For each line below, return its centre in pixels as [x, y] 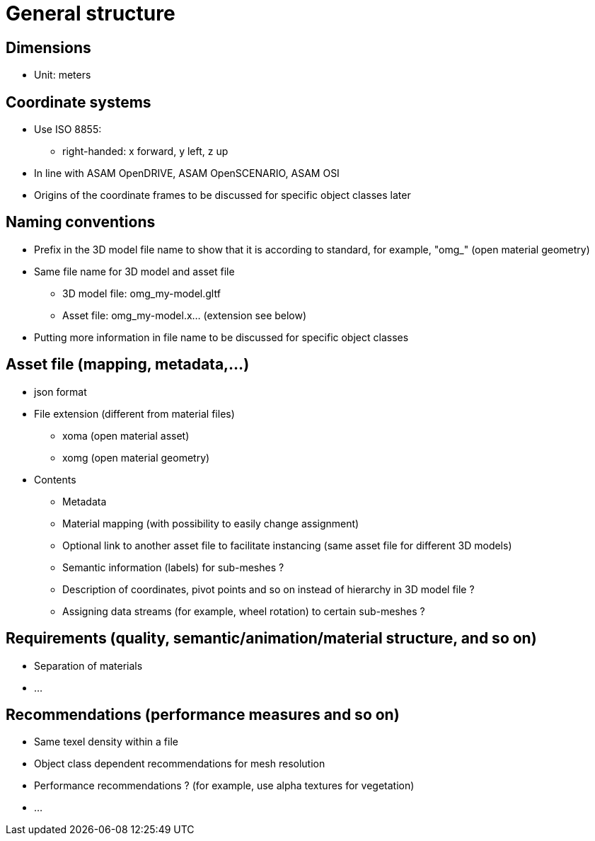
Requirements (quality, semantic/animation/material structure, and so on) [271, 639]
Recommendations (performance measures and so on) [203, 714]
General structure [91, 13]
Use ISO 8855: [68, 130]
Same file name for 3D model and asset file [134, 271]
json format [60, 391]
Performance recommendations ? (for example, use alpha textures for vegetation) [224, 786]
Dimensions [48, 47]
